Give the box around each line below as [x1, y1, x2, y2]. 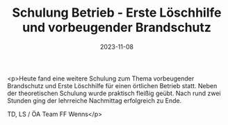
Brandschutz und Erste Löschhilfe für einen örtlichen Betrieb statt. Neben [7, 81, 218, 90]
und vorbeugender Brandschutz [22, 19, 212, 35]
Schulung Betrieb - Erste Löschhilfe [12, 5, 222, 21]
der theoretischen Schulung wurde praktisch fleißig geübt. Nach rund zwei [7, 89, 221, 97]
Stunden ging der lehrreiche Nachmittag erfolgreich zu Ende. [7, 96, 182, 105]
